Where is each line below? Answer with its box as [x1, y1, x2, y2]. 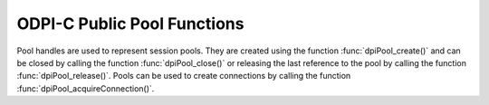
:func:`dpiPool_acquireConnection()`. [16, 82, 155, 94]
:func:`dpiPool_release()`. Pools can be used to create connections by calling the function [16, 71, 351, 81]
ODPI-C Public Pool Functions [16, 14, 244, 33]
